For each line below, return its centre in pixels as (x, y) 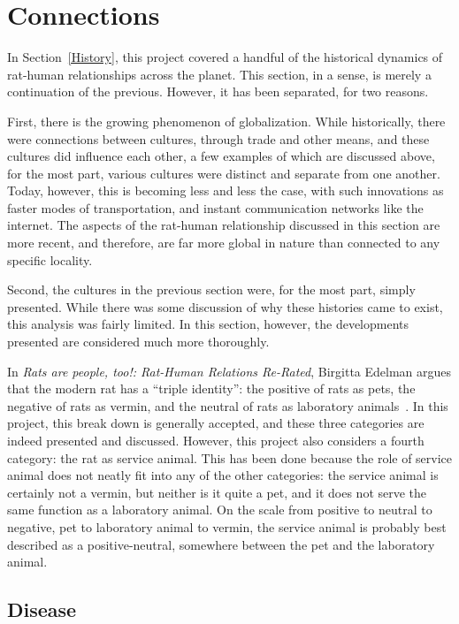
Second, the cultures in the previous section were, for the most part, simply (211, 289)
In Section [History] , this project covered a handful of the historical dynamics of (225, 57)
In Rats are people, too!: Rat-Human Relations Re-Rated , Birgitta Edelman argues (229, 371)
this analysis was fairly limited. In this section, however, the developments (208, 324)
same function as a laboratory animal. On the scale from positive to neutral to (220, 510)
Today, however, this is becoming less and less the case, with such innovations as (226, 190)
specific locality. (50, 259)
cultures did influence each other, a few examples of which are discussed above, (221, 156)
